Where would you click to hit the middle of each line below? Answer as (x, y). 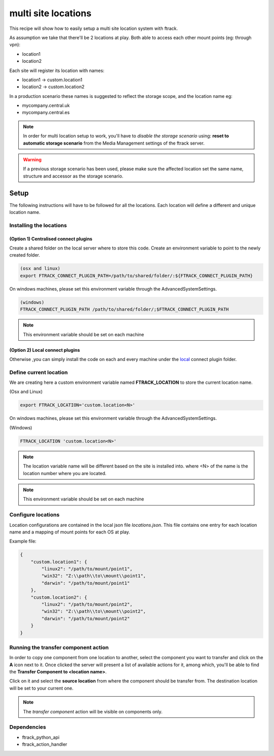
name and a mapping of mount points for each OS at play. (70, 532)
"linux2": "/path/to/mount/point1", (87, 569)
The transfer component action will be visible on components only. (93, 711)
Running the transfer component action (59, 647)
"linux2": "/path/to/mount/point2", (87, 604)
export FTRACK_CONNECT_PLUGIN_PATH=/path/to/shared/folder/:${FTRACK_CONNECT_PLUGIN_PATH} (136, 276)
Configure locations (35, 515)
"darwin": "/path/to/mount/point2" (86, 618)
